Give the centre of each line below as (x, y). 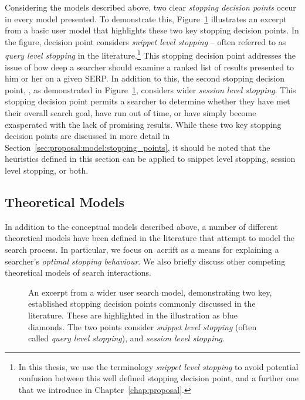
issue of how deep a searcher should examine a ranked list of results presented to (150, 67)
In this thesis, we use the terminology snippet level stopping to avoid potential (158, 366)
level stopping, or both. (47, 170)
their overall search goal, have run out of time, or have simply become (131, 113)
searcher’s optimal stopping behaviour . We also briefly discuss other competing (145, 261)
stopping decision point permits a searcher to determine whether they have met (148, 101)
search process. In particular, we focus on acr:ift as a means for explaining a (142, 249)
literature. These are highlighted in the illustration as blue (133, 315)
